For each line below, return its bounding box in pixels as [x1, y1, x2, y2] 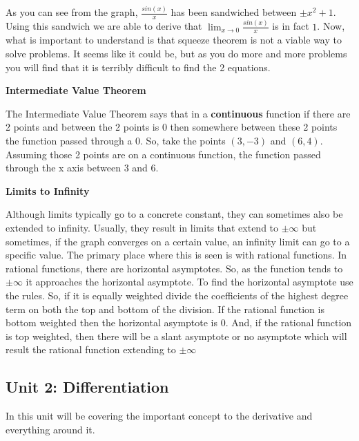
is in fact [272, 19, 309, 33]
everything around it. [6, 422, 95, 436]
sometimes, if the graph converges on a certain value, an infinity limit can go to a [6, 234, 350, 248]
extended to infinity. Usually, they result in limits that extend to [6, 220, 279, 234]
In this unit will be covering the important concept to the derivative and [6, 409, 313, 423]
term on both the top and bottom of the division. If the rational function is [6, 301, 324, 316]
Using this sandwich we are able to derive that [6, 19, 202, 33]
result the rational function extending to [6, 342, 176, 357]
